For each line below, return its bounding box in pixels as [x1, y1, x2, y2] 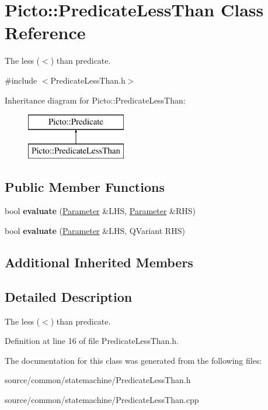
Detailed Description [5, 287, 133, 305]
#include [5, 74, 37, 86]
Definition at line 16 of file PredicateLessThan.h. [5, 335, 179, 347]
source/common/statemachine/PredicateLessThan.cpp [5, 394, 199, 406]
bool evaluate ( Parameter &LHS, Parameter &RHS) [5, 205, 196, 217]
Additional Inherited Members [5, 253, 193, 271]
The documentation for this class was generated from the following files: [5, 354, 262, 366]
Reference [5, 20, 86, 44]
